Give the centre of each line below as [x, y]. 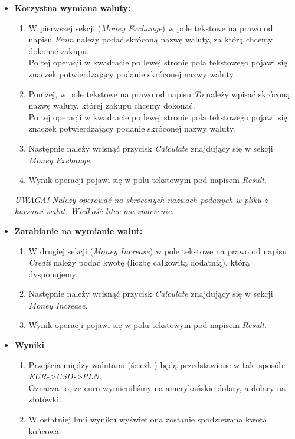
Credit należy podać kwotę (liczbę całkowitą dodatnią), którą [139, 262]
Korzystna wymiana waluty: [73, 8]
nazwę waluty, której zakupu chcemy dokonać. [112, 105]
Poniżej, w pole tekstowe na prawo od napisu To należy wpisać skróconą [159, 94]
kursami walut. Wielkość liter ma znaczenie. [94, 211]
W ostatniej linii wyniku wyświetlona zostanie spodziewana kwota [148, 419]
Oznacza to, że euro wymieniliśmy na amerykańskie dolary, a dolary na [157, 387]
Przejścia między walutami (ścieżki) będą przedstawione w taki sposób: [157, 364]
